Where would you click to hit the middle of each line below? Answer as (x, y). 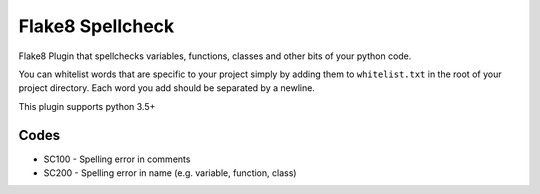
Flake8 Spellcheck (96, 26)
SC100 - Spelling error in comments (117, 159)
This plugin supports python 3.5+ (87, 106)
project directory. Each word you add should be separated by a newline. (166, 88)
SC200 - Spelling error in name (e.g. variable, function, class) (170, 173)
